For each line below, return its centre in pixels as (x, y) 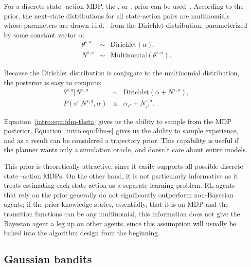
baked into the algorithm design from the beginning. (82, 233)
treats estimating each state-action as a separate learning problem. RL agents (119, 185)
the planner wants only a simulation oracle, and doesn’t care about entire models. (126, 150)
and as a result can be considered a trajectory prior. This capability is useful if (121, 140)
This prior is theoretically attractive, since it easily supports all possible (111, 166)
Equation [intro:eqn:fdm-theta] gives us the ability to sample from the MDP (118, 121)
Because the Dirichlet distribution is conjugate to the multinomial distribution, (122, 72)
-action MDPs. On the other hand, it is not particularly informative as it (129, 175)
